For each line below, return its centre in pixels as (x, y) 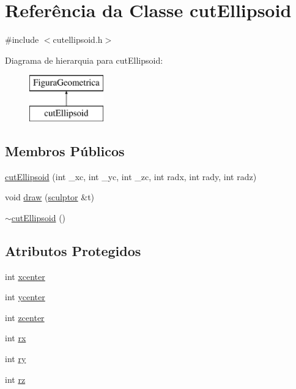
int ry (16, 359)
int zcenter (25, 317)
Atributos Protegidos (73, 250)
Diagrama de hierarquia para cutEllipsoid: (84, 60)
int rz (15, 379)
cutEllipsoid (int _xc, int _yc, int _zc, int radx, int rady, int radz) (131, 176)
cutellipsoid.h (78, 40)
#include (22, 40)
